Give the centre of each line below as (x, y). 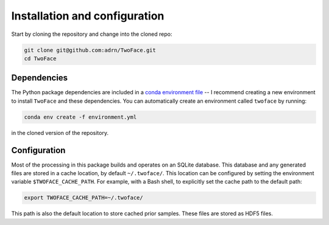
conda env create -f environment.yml (80, 117)
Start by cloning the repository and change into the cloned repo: (92, 34)
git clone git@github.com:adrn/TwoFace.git (90, 50)
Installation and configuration (88, 16)
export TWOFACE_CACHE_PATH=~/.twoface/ (83, 198)
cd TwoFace (40, 58)
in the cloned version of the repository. (60, 133)
